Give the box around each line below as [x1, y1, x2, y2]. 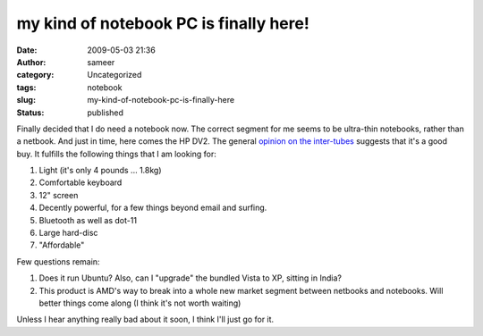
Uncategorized [87, 70, 142, 80]
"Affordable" [38, 239, 85, 250]
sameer [87, 56, 115, 67]
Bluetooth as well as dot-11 [38, 214, 138, 225]
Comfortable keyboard [38, 177, 123, 188]
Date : [16, 45, 38, 55]
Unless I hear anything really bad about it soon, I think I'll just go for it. [16, 314, 275, 325]
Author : [16, 56, 47, 67]
